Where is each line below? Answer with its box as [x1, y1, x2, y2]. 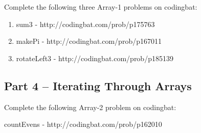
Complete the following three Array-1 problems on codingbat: [4, 2, 197, 12]
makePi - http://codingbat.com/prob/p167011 [16, 36, 162, 46]
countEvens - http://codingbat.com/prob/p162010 [4, 119, 162, 129]
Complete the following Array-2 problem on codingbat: [4, 101, 176, 112]
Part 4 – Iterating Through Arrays [4, 77, 192, 93]
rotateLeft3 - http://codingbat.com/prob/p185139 [16, 52, 173, 63]
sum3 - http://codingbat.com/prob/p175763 [16, 18, 155, 29]
